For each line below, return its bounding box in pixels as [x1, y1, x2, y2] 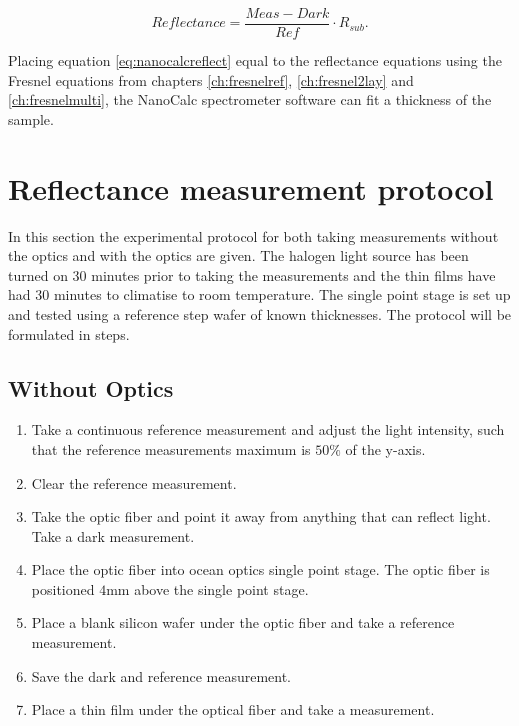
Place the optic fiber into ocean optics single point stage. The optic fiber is [31, 559, 490, 580]
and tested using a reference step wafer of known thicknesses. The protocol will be [8, 303, 512, 324]
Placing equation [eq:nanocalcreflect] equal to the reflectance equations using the [8, 50, 502, 71]
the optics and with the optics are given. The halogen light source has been [8, 245, 469, 266]
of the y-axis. [345, 438, 426, 459]
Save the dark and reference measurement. [31, 665, 292, 686]
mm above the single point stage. [106, 578, 309, 599]
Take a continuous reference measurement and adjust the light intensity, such [31, 419, 505, 440]
